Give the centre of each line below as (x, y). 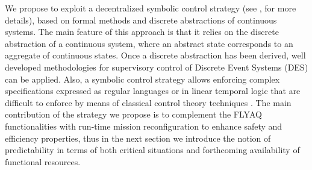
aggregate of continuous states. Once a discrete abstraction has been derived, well (155, 55)
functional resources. (43, 161)
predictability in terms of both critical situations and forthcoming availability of (152, 150)
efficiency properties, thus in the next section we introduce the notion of (138, 138)
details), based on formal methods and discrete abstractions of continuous (141, 20)
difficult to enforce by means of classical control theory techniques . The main (148, 102)
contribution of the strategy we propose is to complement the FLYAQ (133, 114)
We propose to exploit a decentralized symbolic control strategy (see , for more (151, 8)
